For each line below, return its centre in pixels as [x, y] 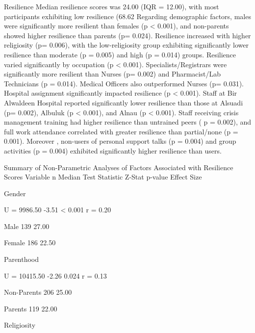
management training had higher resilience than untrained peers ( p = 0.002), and [127, 122]
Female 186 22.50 [30, 243]
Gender [15, 193]
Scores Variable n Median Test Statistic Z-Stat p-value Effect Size [103, 177]
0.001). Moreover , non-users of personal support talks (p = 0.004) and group [120, 141]
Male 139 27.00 [27, 226]
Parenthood [22, 259]
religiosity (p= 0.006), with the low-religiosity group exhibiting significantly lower [126, 45]
